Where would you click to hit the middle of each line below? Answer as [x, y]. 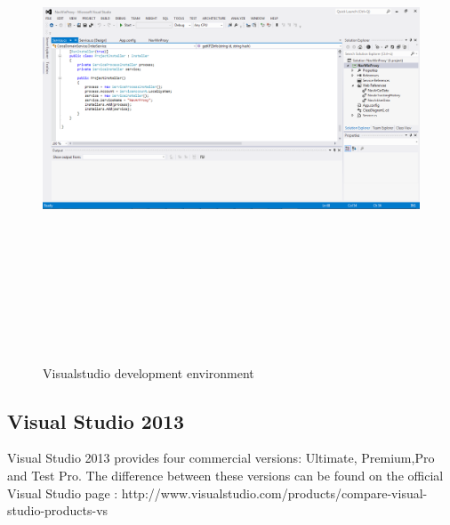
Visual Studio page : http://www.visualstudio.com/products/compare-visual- [217, 493]
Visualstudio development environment [149, 372]
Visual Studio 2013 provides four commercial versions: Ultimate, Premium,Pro [221, 458]
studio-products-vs [58, 510]
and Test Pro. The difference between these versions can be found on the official [225, 475]
